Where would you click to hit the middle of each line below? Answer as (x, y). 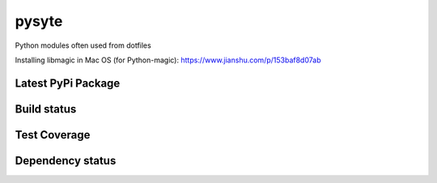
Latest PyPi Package (68, 83)
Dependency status (66, 161)
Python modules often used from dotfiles (83, 45)
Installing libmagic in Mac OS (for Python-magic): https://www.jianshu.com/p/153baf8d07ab (168, 60)
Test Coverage (53, 135)
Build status (46, 109)
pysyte (39, 21)
